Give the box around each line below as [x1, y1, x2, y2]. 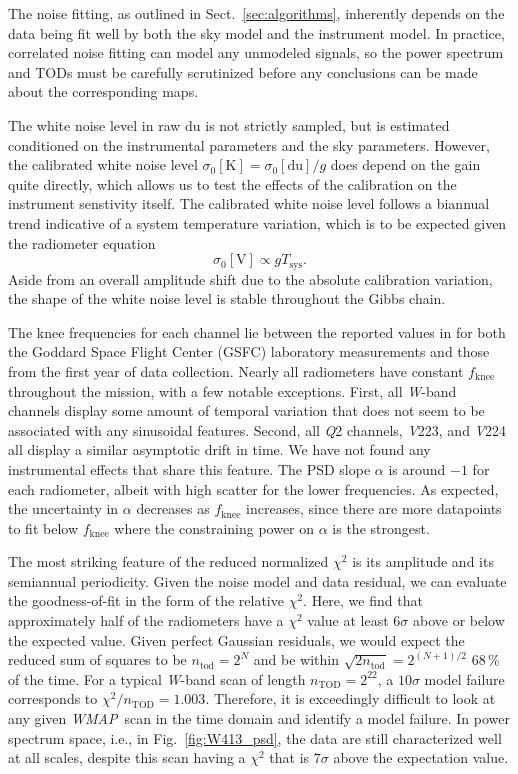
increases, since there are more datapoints [246, 498, 502, 519]
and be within [253, 649, 339, 670]
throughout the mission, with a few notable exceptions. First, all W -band [8, 380, 457, 401]
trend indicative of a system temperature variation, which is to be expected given [8, 212, 507, 233]
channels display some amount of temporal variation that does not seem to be [8, 400, 485, 421]
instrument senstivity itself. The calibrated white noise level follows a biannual [8, 193, 490, 214]
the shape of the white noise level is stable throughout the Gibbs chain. [8, 288, 446, 309]
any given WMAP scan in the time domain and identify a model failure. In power [8, 708, 511, 729]
